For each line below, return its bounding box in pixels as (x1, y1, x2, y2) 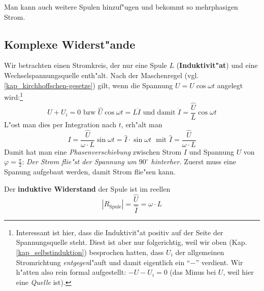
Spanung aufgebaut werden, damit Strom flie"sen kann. (4, 166, 176, 177)
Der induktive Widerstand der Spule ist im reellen (4, 183, 171, 194)
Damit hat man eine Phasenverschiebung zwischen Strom (4, 146, 182, 157)
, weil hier (223, 267, 254, 277)
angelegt (217, 80, 243, 90)
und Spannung (189, 146, 234, 157)
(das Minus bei (170, 267, 216, 277)
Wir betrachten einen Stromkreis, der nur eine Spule (4, 60, 167, 70)
